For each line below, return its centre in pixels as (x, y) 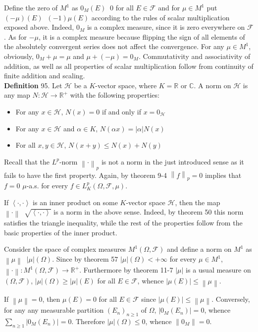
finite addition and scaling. (45, 76)
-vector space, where (126, 85)
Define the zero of (31, 7)
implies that (223, 175)
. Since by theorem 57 (85, 259)
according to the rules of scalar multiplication (160, 17)
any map (17, 95)
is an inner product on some (75, 202)
